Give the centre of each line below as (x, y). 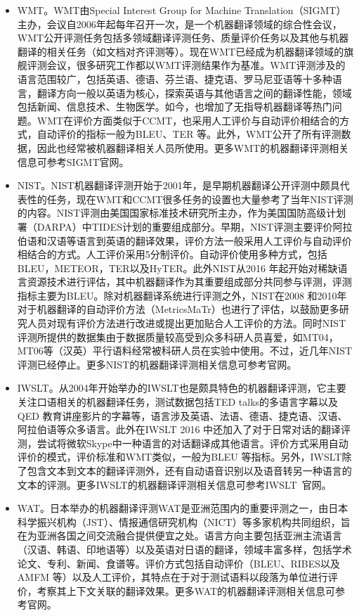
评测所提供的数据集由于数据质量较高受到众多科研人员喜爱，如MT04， (178, 336)
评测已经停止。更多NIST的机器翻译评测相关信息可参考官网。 (157, 364)
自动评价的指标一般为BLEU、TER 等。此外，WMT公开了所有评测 (189, 134)
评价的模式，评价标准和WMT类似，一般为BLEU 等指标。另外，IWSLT (179, 457)
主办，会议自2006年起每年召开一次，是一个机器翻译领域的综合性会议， (179, 24)
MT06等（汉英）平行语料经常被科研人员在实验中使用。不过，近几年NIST (185, 351)
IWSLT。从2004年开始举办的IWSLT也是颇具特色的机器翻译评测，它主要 (182, 388)
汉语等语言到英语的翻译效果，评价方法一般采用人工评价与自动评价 (199, 240)
